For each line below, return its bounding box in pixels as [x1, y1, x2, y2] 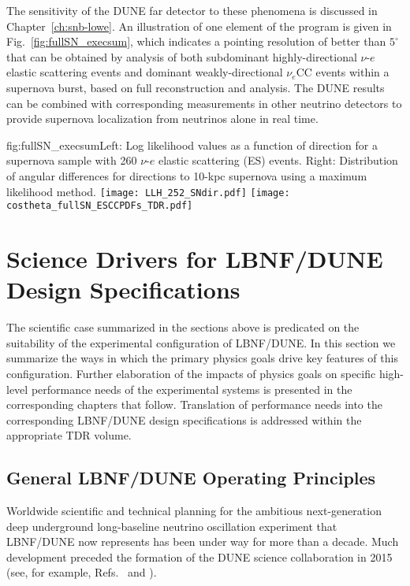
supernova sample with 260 [6, 152, 137, 169]
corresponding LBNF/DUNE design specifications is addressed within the [6, 411, 362, 428]
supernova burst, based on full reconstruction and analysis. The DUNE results [6, 79, 385, 95]
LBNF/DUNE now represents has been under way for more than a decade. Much [6, 533, 399, 550]
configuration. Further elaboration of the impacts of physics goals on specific [6, 365, 376, 381]
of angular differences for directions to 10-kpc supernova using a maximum [6, 167, 367, 184]
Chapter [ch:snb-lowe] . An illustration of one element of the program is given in [6, 17, 392, 34]
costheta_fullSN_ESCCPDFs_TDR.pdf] [6, 200, 193, 212]
